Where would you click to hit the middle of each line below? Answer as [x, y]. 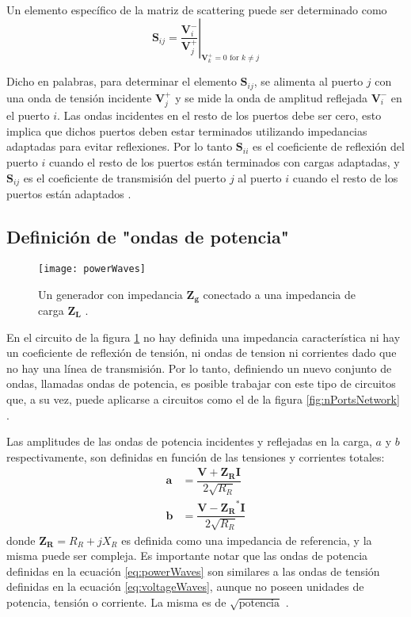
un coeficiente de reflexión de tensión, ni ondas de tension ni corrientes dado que [202, 353]
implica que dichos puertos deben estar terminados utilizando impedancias [187, 130]
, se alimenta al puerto [308, 81]
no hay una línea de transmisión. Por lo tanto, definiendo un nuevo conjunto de [199, 368]
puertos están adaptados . [69, 194]
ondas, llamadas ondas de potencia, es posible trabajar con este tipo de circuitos [201, 383]
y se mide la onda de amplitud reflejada [271, 97]
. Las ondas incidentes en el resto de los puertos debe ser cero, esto [219, 115]
